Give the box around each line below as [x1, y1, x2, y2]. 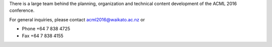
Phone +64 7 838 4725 [22, 26, 71, 32]
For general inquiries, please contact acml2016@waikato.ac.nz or [9, 16, 145, 22]
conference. [9, 7, 35, 13]
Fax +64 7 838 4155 [22, 33, 64, 39]
